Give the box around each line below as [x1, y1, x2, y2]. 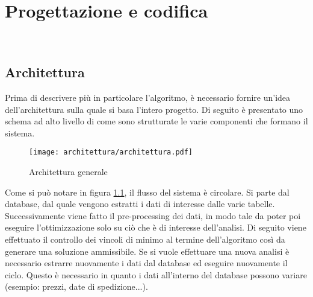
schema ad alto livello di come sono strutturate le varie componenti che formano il [5, 115, 308, 127]
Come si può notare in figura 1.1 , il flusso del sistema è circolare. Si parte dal [5, 185, 290, 198]
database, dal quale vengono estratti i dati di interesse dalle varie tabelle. [5, 197, 275, 210]
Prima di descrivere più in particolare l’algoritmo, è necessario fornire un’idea [5, 91, 291, 103]
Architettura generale [29, 165, 108, 177]
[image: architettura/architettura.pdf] [29, 148, 193, 157]
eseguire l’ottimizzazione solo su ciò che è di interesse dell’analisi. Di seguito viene [5, 221, 306, 234]
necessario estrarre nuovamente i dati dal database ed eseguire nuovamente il [5, 257, 288, 269]
